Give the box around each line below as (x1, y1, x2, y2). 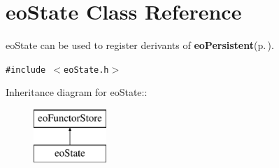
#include (6, 64, 46, 75)
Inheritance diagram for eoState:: (6, 85, 148, 99)
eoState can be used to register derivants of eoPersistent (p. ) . (6, 38, 274, 52)
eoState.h (64, 64, 109, 75)
